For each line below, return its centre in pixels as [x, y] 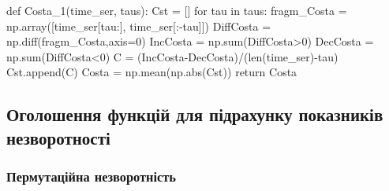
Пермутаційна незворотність [92, 176]
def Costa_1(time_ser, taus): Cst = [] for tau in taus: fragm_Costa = [177, 10]
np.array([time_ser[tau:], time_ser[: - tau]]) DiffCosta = [139, 26]
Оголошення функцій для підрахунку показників [195, 114]
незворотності [58, 137]
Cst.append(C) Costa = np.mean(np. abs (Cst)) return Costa [152, 72]
